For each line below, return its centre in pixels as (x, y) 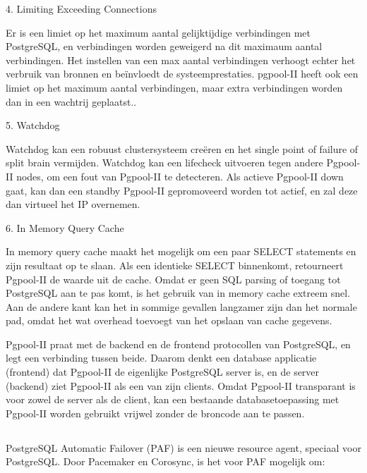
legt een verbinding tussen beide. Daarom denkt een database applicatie (161, 358)
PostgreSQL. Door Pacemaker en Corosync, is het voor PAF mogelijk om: (166, 461)
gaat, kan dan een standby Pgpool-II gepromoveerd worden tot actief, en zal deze (182, 190)
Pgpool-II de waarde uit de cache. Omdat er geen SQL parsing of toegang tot (173, 279)
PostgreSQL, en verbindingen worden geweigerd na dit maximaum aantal (164, 46)
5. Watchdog (33, 125)
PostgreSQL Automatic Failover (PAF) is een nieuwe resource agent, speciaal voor (183, 447)
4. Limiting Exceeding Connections (81, 8)
